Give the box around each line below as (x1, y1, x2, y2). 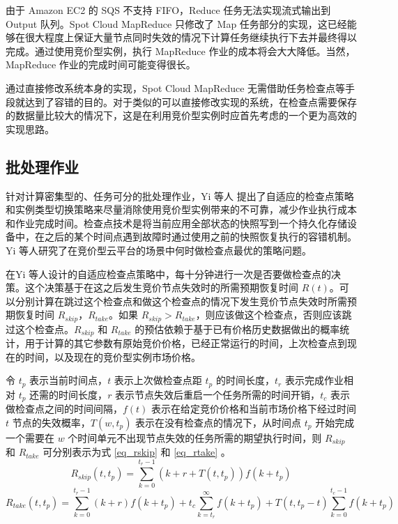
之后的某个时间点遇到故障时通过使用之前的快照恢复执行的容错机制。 (44, 229, 357, 244)
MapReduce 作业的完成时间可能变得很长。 (6, 57, 196, 72)
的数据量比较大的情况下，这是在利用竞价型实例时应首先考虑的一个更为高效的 (6, 108, 357, 123)
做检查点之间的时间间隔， (6, 401, 123, 416)
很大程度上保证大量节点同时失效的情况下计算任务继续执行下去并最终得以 (24, 30, 357, 45)
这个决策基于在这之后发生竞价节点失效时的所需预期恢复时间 (24, 280, 298, 295)
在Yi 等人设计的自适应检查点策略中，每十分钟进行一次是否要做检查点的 (6, 266, 332, 281)
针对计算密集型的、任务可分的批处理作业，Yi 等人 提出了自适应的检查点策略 (6, 188, 354, 203)
